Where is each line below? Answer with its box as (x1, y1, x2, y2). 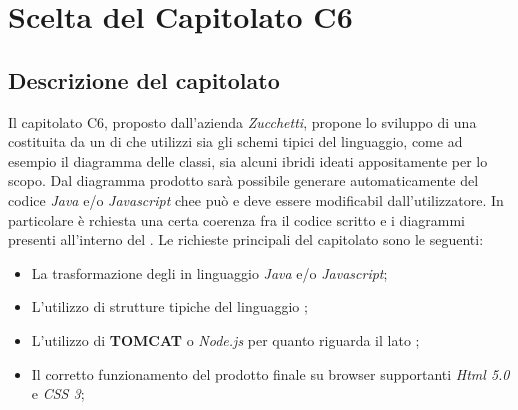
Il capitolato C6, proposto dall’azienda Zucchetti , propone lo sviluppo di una (8, 111, 477, 132)
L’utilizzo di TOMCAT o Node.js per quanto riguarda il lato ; (31, 329, 420, 350)
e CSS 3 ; (31, 383, 85, 404)
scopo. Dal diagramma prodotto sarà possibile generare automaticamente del (8, 170, 479, 191)
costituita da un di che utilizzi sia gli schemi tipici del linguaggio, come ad (8, 131, 463, 152)
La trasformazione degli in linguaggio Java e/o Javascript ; (31, 262, 388, 283)
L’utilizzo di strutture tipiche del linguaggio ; (31, 296, 308, 317)
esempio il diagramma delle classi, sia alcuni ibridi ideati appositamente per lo (8, 150, 488, 171)
